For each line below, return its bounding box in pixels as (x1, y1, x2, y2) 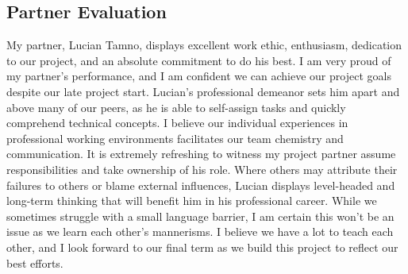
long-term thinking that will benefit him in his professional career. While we (6, 192, 377, 209)
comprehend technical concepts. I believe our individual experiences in (6, 114, 348, 131)
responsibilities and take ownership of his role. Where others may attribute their (6, 160, 398, 177)
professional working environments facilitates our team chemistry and (6, 129, 344, 146)
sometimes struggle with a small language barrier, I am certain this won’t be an (6, 207, 395, 224)
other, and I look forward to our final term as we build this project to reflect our (6, 238, 398, 255)
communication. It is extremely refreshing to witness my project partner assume (6, 145, 396, 162)
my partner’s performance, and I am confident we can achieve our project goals (6, 68, 391, 84)
